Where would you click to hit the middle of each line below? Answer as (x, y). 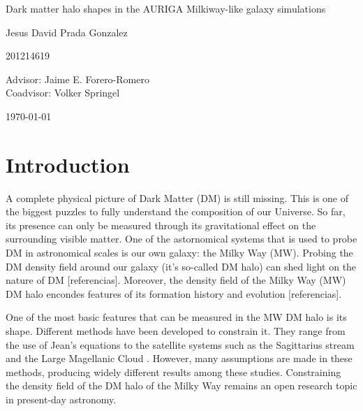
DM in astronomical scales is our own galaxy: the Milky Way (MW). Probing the (179, 253)
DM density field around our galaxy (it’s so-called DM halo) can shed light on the (181, 266)
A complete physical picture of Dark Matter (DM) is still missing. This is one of (177, 197)
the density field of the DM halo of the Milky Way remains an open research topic (181, 385)
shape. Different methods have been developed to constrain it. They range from (176, 331)
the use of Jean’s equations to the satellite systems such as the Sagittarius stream (180, 344)
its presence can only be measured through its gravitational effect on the (161, 225)
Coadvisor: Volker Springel (63, 93)
